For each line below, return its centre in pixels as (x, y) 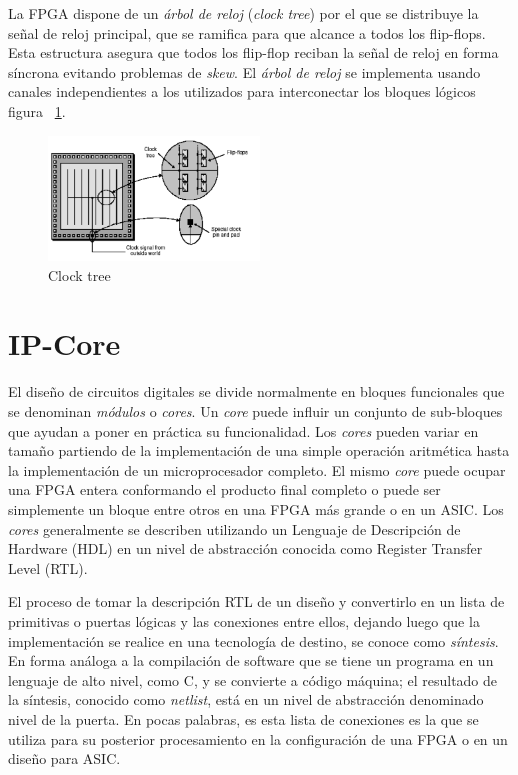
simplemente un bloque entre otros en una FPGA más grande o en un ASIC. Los (256, 508)
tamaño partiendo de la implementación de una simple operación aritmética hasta (259, 450)
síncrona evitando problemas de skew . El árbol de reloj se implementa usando (244, 71)
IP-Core (64, 343)
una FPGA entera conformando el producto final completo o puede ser (224, 489)
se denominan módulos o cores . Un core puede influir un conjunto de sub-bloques (255, 411)
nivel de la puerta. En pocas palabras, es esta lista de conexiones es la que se (243, 718)
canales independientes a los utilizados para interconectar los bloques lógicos (242, 91)
